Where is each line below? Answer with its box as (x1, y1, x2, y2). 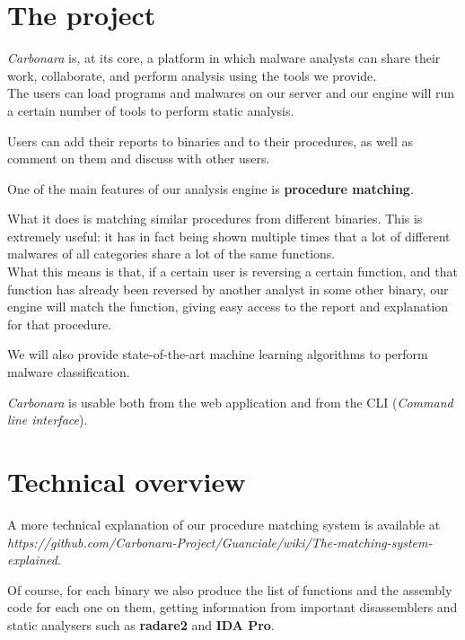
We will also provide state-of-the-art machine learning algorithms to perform (7, 345, 428, 364)
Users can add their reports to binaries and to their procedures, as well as (7, 131, 413, 150)
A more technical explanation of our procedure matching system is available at (7, 514, 441, 533)
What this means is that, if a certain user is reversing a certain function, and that (7, 262, 458, 281)
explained (7, 550, 57, 569)
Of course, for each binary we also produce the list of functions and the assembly (7, 580, 452, 599)
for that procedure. (7, 314, 112, 333)
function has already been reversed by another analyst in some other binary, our (7, 279, 449, 298)
